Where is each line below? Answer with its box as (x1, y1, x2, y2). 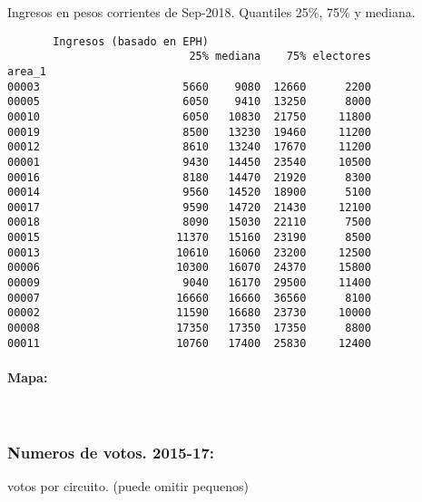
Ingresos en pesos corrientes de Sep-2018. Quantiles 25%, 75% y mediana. (7, 3, 416, 21)
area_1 (7, 64, 46, 78)
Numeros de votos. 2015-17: (7, 440, 215, 463)
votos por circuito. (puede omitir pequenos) (7, 476, 249, 495)
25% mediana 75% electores (189, 50, 371, 63)
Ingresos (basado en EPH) (53, 34, 209, 48)
